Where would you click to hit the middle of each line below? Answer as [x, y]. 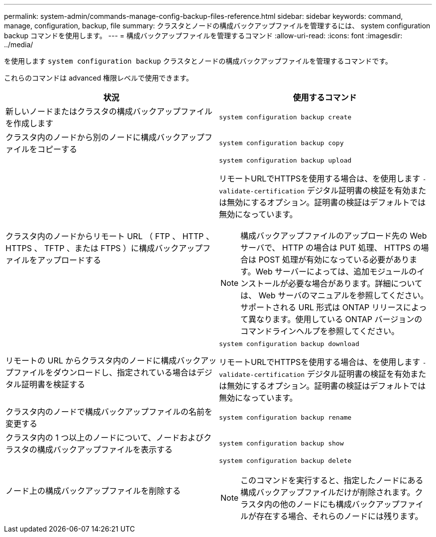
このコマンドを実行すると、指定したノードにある [332, 480]
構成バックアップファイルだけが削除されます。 [328, 492]
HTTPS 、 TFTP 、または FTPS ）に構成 [80, 248]
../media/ [19, 45]
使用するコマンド [325, 97]
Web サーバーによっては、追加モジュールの [336, 271]
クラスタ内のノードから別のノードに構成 [81, 137]
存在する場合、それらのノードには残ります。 [340, 516]
